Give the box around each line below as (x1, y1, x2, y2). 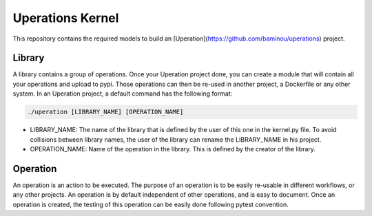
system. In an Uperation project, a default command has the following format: (12, 89, 233, 98)
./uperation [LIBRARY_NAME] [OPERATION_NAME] (27, 108, 184, 116)
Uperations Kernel (12, 10, 119, 25)
